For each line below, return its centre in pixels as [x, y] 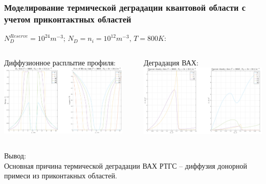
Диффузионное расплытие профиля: [60, 62]
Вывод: [15, 155]
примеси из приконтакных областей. [61, 176]
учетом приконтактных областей [68, 19]
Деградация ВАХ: [171, 62]
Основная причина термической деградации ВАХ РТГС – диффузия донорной [126, 165]
